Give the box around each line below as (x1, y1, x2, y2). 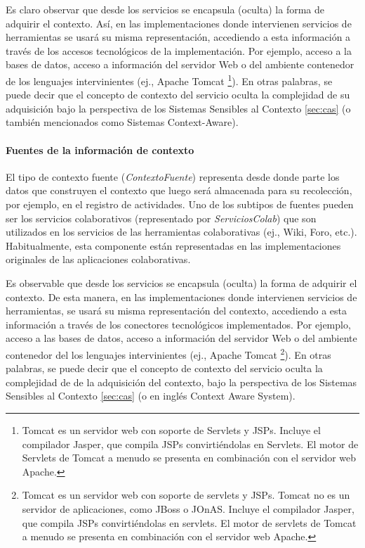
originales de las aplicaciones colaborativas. (6, 252, 191, 267)
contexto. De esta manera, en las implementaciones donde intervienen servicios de (6, 289, 357, 304)
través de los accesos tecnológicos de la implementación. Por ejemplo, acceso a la (6, 43, 352, 58)
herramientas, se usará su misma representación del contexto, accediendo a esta (6, 303, 347, 318)
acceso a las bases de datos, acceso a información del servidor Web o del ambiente (6, 331, 357, 345)
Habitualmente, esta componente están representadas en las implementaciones (6, 238, 341, 253)
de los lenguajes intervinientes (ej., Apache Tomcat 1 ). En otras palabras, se (6, 71, 333, 88)
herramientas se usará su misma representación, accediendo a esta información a (6, 30, 351, 44)
